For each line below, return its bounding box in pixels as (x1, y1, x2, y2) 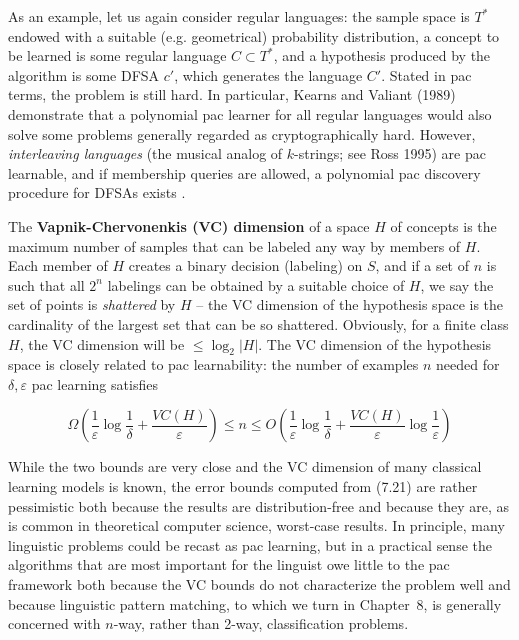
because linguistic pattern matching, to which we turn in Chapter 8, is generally (8, 593, 502, 614)
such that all (8, 274, 85, 295)
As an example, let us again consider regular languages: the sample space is (8, 6, 470, 26)
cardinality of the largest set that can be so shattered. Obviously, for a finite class (8, 313, 509, 334)
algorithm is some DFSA (8, 64, 160, 85)
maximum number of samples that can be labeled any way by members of (8, 235, 461, 256)
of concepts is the (390, 215, 497, 236)
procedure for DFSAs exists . (8, 182, 186, 203)
